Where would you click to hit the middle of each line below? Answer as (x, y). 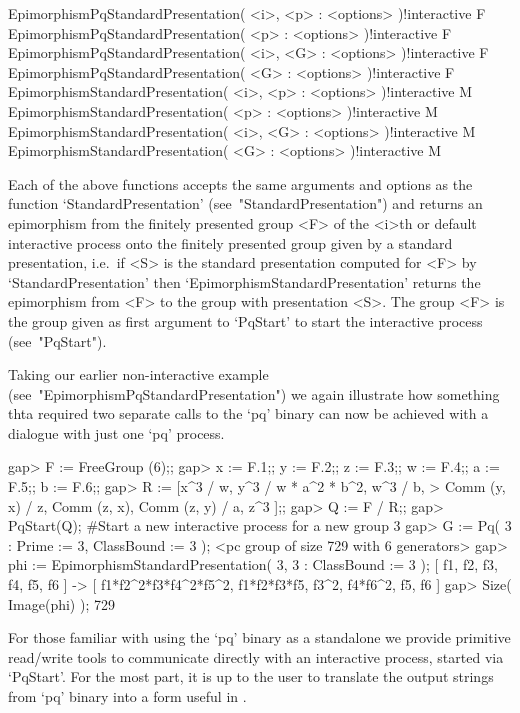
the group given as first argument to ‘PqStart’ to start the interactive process (245, 320)
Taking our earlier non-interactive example (138, 374)
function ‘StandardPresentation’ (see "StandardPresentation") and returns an (245, 203)
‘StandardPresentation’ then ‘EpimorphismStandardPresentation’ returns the (244, 281)
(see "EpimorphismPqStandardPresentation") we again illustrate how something (254, 393)
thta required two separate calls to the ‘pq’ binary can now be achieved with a (248, 413)
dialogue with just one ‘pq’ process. (116, 432)
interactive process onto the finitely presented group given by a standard (230, 242)
